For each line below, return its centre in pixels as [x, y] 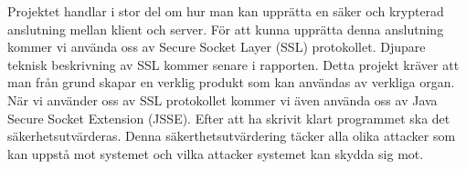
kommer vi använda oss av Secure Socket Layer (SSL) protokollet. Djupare [217, 47]
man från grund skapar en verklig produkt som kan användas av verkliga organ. [231, 82]
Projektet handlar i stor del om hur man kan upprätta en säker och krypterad [226, 11]
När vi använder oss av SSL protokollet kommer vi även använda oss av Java [222, 99]
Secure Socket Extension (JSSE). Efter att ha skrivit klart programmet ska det [229, 118]
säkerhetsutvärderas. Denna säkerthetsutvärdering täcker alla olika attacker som [232, 136]
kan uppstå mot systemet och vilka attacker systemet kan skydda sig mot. [216, 153]
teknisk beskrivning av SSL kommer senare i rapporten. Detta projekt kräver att [233, 64]
